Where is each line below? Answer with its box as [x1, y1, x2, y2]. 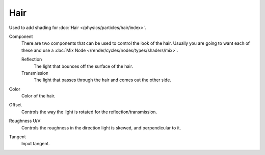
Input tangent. [21, 141, 50, 147]
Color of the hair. [21, 93, 56, 99]
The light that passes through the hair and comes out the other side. [33, 77, 171, 83]
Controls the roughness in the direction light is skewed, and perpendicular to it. [21, 124, 181, 130]
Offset [9, 102, 22, 108]
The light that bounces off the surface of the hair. [33, 63, 133, 69]
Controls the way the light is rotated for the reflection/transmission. [21, 109, 157, 115]
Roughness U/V [9, 118, 41, 124]
